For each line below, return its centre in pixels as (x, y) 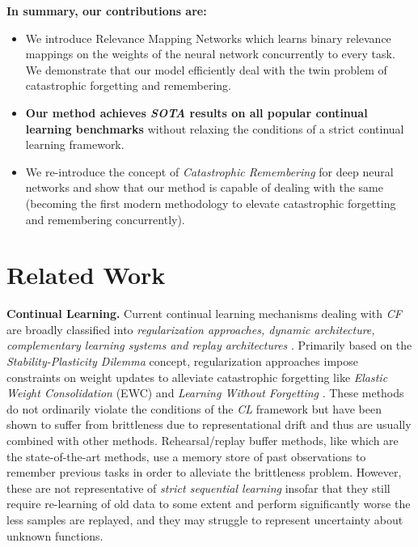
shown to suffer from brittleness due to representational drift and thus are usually (209, 424)
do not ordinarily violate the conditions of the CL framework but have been (194, 408)
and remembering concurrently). (105, 219)
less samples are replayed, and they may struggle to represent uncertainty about (205, 519)
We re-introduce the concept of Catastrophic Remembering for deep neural (209, 171)
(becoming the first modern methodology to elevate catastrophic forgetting (211, 203)
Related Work (86, 275)
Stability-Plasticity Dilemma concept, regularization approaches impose (182, 361)
